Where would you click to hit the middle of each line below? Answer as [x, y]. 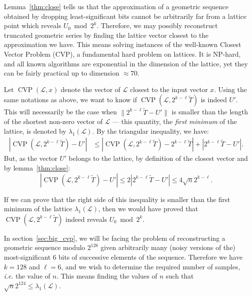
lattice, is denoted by [35, 131]
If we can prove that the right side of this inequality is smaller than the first [117, 199]
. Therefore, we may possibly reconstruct [157, 25]
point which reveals [33, 25]
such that [180, 276]
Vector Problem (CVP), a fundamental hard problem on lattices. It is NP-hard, [122, 54]
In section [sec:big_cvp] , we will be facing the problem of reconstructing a [115, 238]
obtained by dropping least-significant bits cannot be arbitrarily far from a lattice [125, 16]
